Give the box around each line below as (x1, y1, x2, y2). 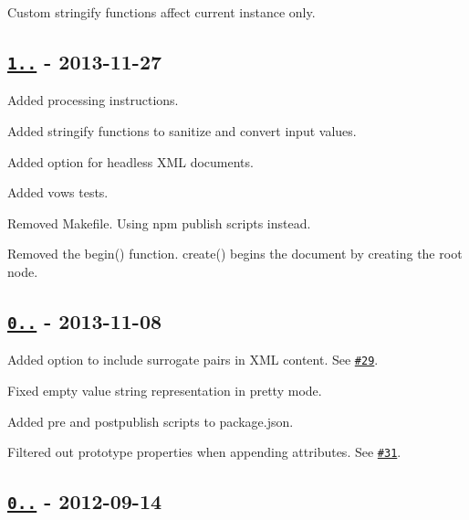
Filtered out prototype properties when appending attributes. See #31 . (7, 442, 401, 462)
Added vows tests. (7, 183, 109, 202)
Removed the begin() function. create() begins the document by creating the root (7, 244, 463, 263)
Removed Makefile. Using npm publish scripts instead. (7, 213, 311, 232)
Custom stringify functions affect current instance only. (7, 3, 316, 21)
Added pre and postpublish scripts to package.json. (7, 411, 294, 430)
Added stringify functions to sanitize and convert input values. (7, 121, 357, 140)
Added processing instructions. (7, 90, 179, 110)
